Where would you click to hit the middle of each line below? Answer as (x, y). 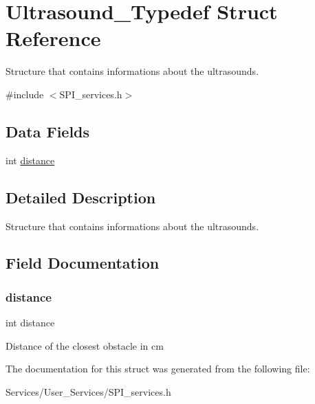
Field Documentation (83, 263)
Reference (53, 38)
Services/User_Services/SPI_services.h (88, 391)
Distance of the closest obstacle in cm (85, 345)
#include (25, 94)
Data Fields (48, 131)
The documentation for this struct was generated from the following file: (158, 369)
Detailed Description (81, 197)
